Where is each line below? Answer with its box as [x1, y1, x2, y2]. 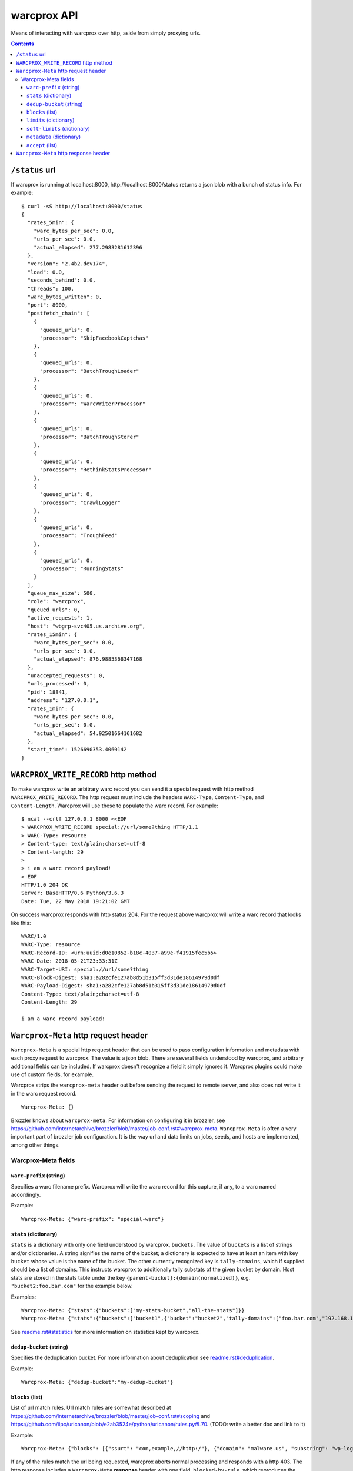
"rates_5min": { [27, 219, 75, 226]
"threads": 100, [27, 285, 75, 292]
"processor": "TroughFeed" [39, 533, 118, 539]
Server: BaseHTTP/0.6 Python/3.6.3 [21, 890, 124, 897]
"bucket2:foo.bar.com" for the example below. [11, 1283, 133, 1290]
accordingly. [11, 1192, 41, 1199]
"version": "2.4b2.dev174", [27, 261, 109, 267]
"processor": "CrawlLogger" [39, 499, 121, 506]
